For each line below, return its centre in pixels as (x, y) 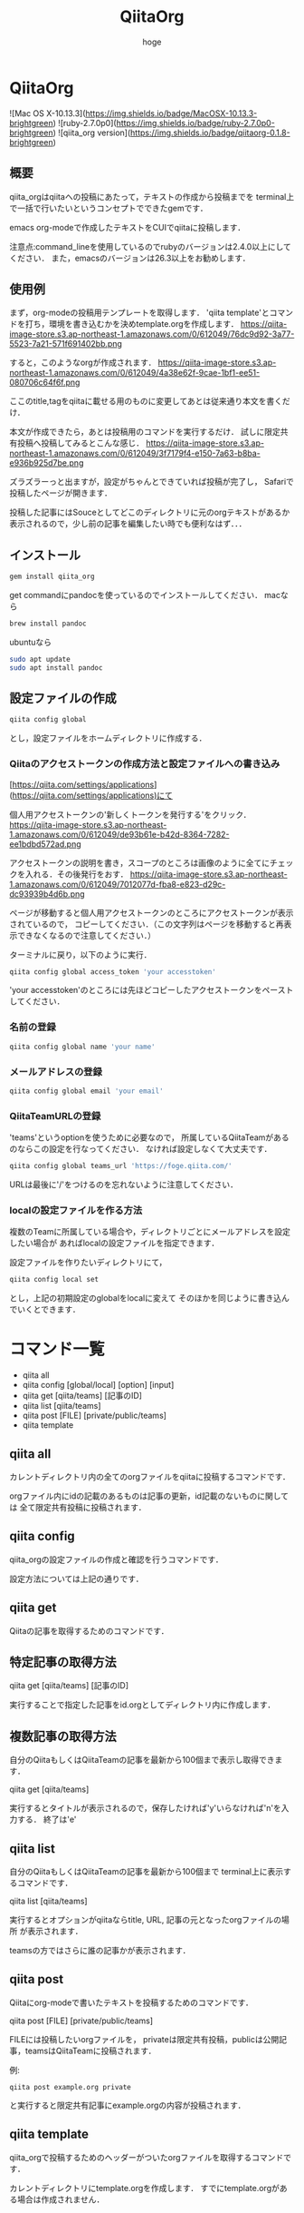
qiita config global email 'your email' (87, 1091)
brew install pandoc (48, 624)
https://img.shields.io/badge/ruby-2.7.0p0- (196, 123)
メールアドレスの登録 (56, 1071)
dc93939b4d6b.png (47, 894)
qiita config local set (54, 1280)
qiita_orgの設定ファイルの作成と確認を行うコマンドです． (116, 1559)
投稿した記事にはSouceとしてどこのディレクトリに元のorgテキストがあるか (150, 512)
